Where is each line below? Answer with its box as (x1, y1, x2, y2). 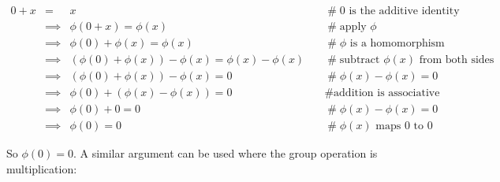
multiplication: (6, 160, 77, 176)
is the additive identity (349, 6, 460, 17)
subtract (339, 54, 380, 66)
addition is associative (334, 87, 440, 99)
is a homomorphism (349, 38, 445, 50)
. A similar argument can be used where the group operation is (73, 145, 378, 162)
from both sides (419, 54, 494, 66)
